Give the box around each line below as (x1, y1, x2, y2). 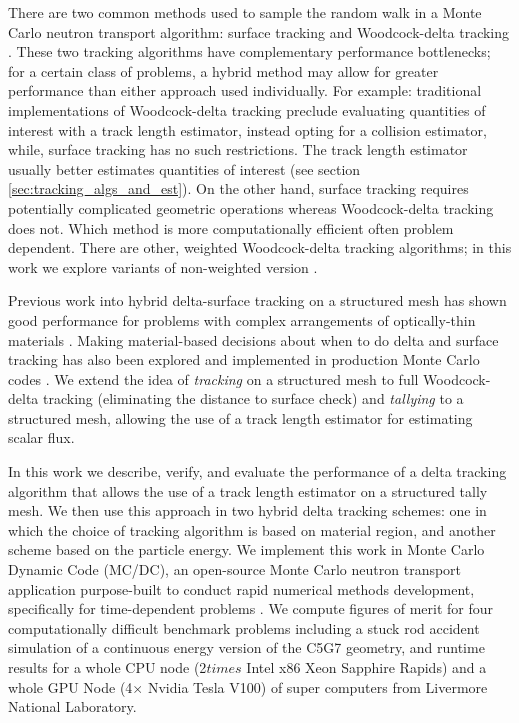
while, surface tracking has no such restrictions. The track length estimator (8, 139, 468, 160)
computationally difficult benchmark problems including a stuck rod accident (8, 617, 480, 638)
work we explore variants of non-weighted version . (8, 256, 318, 277)
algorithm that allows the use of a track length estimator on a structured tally (8, 480, 488, 501)
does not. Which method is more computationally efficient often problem (8, 217, 454, 238)
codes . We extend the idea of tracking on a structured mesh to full (8, 368, 419, 389)
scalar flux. (8, 427, 75, 448)
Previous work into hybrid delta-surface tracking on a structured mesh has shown (8, 290, 507, 311)
